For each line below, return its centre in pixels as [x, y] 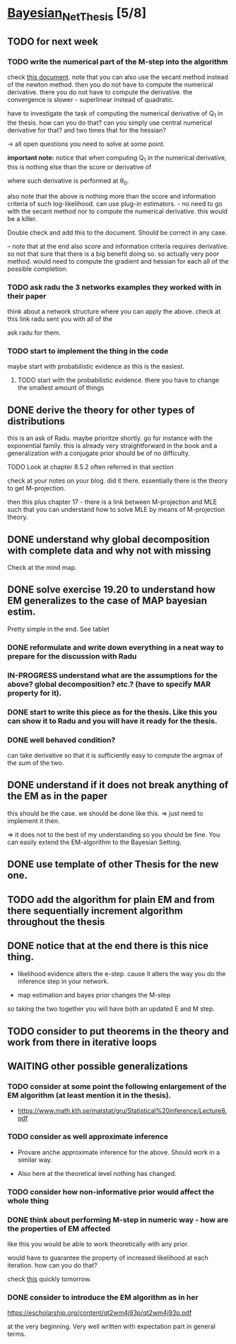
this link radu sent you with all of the [60, 319]
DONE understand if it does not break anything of [118, 785]
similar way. [35, 1160]
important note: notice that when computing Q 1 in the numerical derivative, [117, 159]
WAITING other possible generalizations [98, 1066]
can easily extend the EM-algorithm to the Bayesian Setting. [94, 842]
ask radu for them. [34, 333]
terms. [17, 1334]
